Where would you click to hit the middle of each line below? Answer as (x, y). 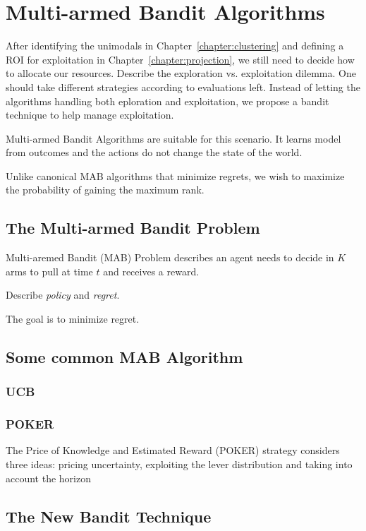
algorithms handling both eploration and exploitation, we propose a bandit (167, 101)
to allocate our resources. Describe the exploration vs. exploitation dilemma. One (181, 73)
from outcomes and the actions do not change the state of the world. (154, 152)
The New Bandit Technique (109, 516)
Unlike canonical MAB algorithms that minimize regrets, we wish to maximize (175, 175)
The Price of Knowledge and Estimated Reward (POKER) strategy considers (173, 450)
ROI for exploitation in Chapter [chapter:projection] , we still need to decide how (180, 59)
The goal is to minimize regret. (73, 319)
